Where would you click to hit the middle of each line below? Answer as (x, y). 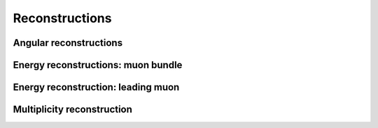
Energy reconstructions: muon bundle (98, 65)
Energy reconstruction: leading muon (96, 87)
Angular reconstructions (68, 43)
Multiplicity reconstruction (73, 110)
